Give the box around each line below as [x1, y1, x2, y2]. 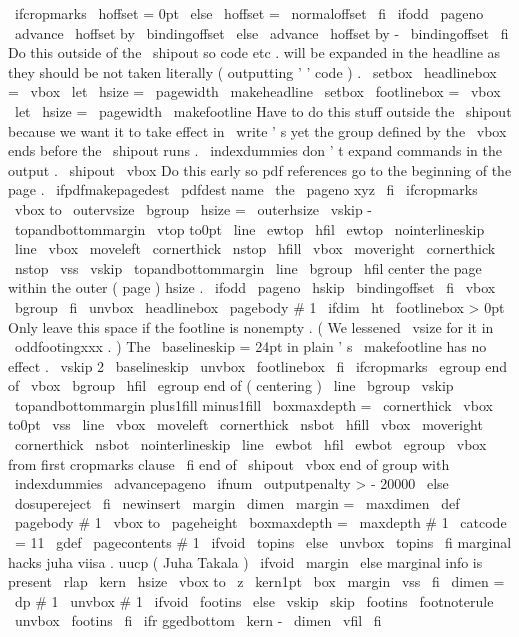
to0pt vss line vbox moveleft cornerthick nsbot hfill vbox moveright [8, 414, 483, 435]
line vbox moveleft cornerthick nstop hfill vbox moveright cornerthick [14, 238, 496, 259]
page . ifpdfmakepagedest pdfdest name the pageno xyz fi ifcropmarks [8, 179, 478, 200]
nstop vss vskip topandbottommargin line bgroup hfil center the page [14, 257, 482, 278]
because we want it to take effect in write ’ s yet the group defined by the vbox [8, 120, 507, 141]
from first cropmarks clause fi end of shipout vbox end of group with [8, 453, 450, 474]
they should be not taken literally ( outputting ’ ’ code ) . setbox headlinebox [8, 61, 497, 82]
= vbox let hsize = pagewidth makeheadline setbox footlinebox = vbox [8, 81, 501, 102]
